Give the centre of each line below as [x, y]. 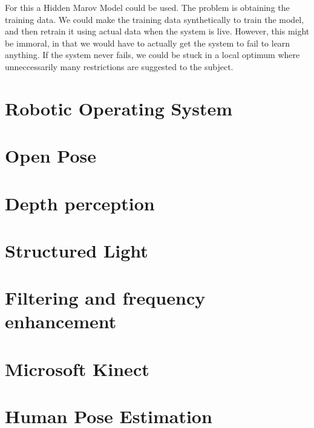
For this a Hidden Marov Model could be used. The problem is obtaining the [147, 7]
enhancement [61, 321]
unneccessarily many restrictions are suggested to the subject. [119, 66]
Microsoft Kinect [77, 368]
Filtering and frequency [105, 298]
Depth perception [80, 203]
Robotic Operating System [119, 108]
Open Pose [51, 156]
